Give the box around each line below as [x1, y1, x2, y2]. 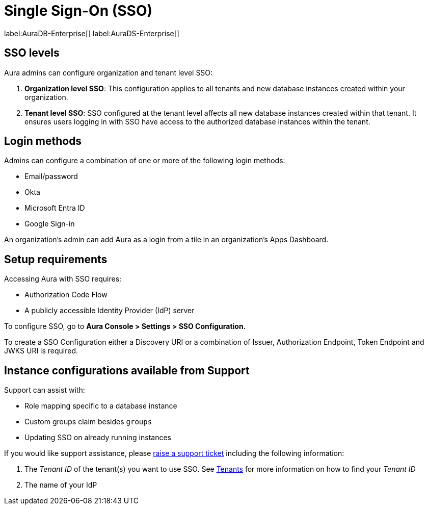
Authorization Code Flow [24, 290, 108, 299]
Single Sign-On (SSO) [4, 2, 153, 19]
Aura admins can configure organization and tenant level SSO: [4, 68, 213, 77]
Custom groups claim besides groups [24, 417, 152, 426]
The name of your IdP [24, 480, 97, 490]
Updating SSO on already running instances [24, 433, 171, 442]
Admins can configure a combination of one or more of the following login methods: [4, 156, 285, 165]
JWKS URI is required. [4, 346, 78, 355]
